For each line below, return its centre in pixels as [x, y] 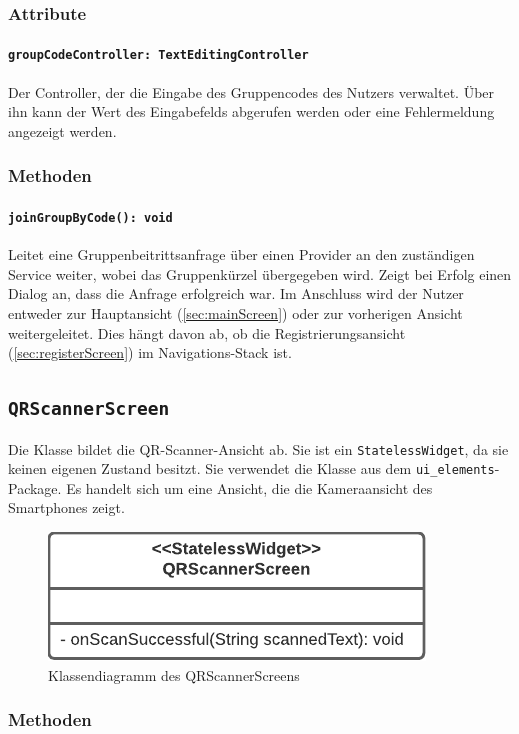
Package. [35, 487]
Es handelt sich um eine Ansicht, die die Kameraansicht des [249, 487]
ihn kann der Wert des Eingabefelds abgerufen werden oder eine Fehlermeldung [251, 111]
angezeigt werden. [62, 130]
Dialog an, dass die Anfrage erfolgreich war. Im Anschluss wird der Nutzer [236, 293]
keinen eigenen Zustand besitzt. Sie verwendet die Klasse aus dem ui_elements [251, 468]
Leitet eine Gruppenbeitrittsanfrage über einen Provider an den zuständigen [241, 254]
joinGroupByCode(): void [90, 217]
